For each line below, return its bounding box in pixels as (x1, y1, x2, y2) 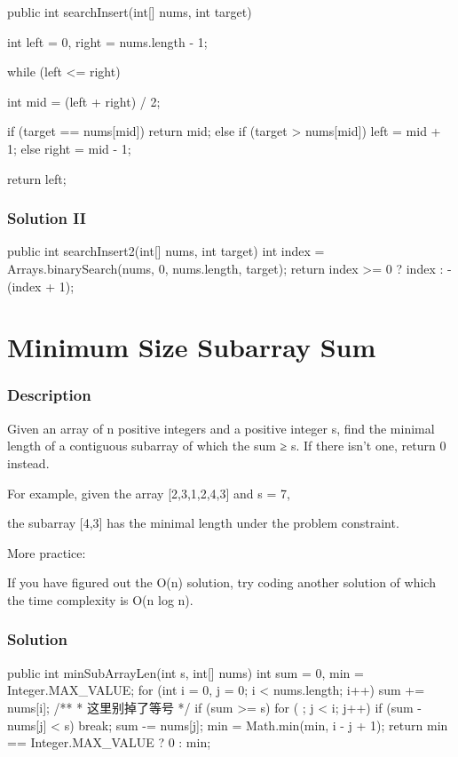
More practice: (7, 543, 86, 562)
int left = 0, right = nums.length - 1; (7, 32, 208, 51)
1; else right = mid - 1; (7, 139, 131, 157)
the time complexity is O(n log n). (7, 590, 193, 609)
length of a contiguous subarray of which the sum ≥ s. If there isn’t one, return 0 (7, 436, 446, 455)
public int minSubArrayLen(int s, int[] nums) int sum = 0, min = (7, 663, 364, 681)
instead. (7, 453, 50, 472)
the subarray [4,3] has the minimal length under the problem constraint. (7, 514, 399, 532)
